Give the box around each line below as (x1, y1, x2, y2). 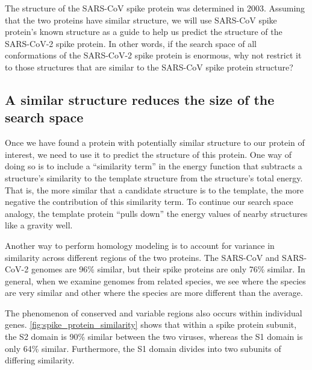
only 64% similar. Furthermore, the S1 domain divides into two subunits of (5, 342, 281, 354)
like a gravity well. (5, 219, 73, 231)
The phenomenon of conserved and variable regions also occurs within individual (5, 306, 302, 319)
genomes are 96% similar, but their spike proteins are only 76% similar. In (31, 263, 305, 275)
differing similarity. (5, 354, 75, 366)
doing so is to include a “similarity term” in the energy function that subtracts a (5, 160, 302, 172)
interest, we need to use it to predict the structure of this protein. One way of (5, 148, 292, 160)
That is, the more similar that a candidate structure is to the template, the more (5, 183, 304, 196)
